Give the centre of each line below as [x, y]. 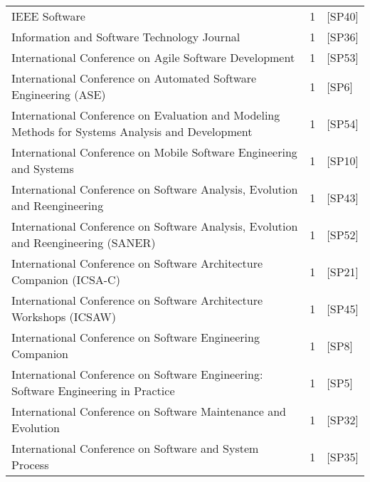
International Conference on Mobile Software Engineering [154, 152]
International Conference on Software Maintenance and [149, 411]
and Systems [43, 168]
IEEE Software [48, 16]
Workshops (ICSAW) [64, 316]
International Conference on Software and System [135, 448]
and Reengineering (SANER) [84, 242]
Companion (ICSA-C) [66, 279]
